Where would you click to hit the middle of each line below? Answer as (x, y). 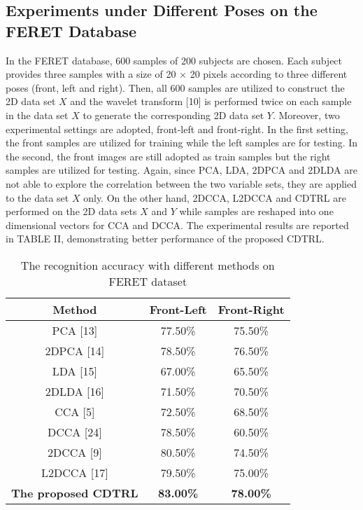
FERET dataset (148, 281)
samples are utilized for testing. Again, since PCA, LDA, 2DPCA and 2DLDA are (181, 170)
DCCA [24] (75, 432)
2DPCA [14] (75, 350)
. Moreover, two (306, 115)
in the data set (37, 115)
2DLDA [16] (74, 391)
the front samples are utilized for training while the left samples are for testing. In (182, 143)
